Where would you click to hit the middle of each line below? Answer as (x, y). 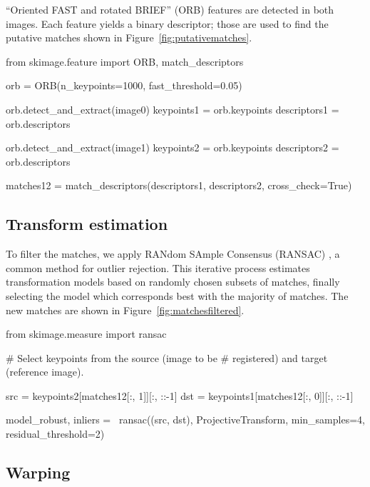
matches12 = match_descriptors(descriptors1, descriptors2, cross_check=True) (179, 185)
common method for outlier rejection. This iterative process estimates (158, 267)
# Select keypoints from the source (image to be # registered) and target (167, 357)
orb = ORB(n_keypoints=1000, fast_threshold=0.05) (124, 85)
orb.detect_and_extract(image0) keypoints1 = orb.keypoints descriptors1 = (173, 109)
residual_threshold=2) (55, 434)
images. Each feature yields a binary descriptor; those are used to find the (167, 23)
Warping (38, 472)
